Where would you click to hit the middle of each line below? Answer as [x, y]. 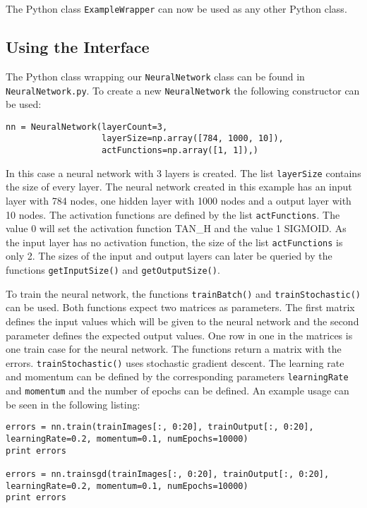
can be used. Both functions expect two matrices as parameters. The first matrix [180, 307]
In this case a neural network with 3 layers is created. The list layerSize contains [183, 173]
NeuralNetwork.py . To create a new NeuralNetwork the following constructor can [183, 90]
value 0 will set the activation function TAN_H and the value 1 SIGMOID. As [176, 228]
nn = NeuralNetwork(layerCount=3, [87, 127]
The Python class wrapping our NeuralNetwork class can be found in [155, 76]
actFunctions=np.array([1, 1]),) [180, 151]
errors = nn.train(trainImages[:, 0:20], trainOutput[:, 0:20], [160, 427]
